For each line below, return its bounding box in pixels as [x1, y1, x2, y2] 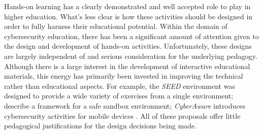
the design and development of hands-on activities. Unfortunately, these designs [4, 41, 252, 51]
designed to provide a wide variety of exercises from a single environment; [4, 90, 234, 101]
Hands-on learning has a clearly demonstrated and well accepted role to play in [4, 1, 251, 11]
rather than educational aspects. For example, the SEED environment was [4, 80, 235, 91]
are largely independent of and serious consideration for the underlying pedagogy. [4, 50, 257, 61]
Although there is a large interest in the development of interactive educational [4, 60, 250, 71]
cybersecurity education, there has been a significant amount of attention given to [4, 30, 259, 41]
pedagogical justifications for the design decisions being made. [4, 120, 197, 131]
